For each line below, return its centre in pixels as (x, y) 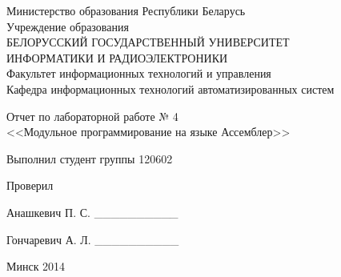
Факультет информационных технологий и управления (139, 73)
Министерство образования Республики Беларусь (126, 10)
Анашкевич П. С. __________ (92, 212)
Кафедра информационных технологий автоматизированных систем (170, 88)
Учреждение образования (68, 26)
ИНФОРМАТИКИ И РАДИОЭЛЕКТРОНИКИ (117, 57)
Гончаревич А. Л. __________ (93, 239)
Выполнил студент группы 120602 (90, 158)
